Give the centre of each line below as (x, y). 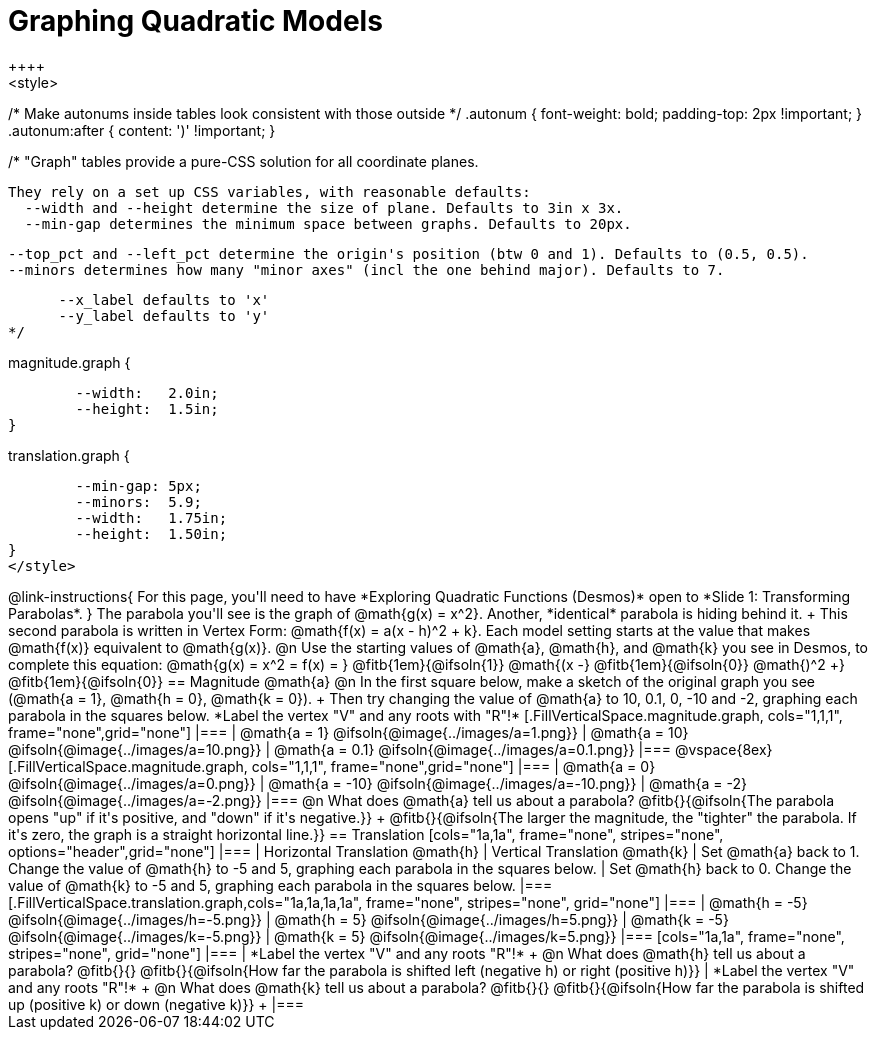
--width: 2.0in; (147, 392)
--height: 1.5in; (147, 408)
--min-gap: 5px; (138, 485)
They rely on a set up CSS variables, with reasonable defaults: (269, 191)
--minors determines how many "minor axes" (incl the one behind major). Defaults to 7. (366, 269)
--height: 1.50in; (151, 533)
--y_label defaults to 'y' (164, 315)
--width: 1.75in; (151, 517)
